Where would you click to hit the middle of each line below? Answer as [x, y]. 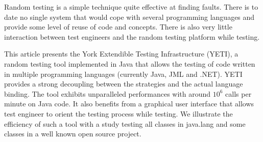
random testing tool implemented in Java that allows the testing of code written [130, 63]
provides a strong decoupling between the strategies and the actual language [124, 84]
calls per [238, 93]
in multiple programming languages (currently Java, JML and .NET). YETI [123, 74]
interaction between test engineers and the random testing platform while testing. [132, 36]
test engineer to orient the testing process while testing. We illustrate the [118, 113]
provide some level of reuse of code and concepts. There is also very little [118, 27]
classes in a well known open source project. [73, 134]
